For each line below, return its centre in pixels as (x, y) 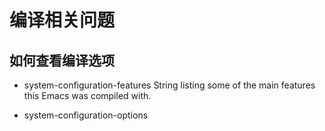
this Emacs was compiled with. (87, 95)
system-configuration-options (86, 115)
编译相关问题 (62, 20)
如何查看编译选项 (62, 60)
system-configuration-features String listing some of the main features (169, 85)
